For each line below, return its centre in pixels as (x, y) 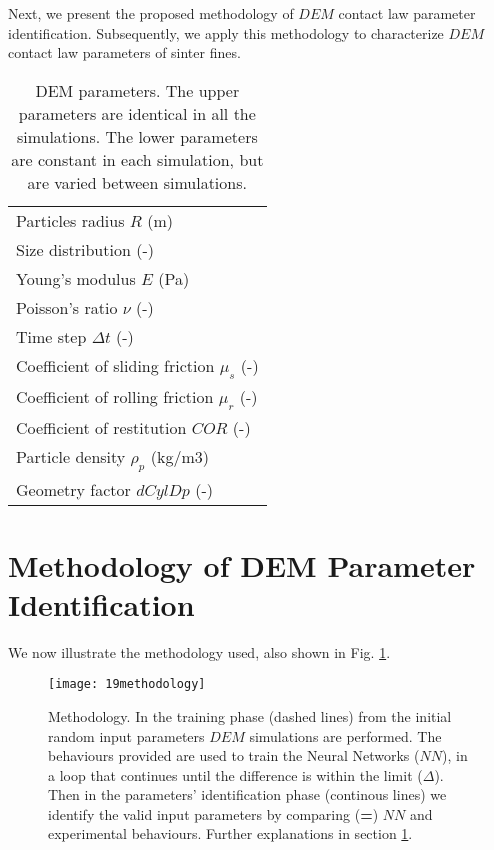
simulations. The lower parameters (137, 136)
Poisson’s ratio (67, 307)
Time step (51, 336)
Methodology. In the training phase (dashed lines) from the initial (250, 715)
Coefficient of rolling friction (115, 396)
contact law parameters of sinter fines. (124, 52)
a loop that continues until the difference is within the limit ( (235, 774)
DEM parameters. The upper (137, 90)
